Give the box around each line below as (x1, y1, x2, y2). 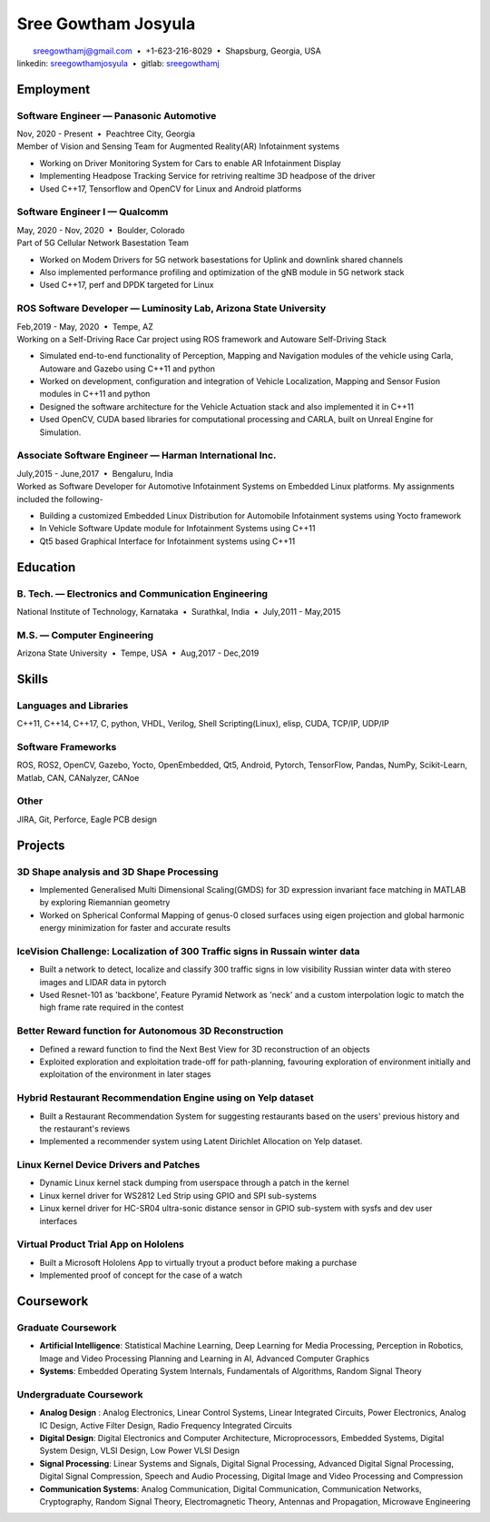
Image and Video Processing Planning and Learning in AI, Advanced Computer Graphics (39, 1353, 370, 1364)
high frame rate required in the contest (39, 1002, 184, 1013)
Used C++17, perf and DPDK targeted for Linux (39, 280, 214, 291)
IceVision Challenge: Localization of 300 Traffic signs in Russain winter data (16, 944, 360, 957)
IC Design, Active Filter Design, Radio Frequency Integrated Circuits (39, 1419, 292, 1430)
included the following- (16, 493, 103, 504)
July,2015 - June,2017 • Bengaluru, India (16, 468, 174, 479)
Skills (16, 671, 49, 687)
